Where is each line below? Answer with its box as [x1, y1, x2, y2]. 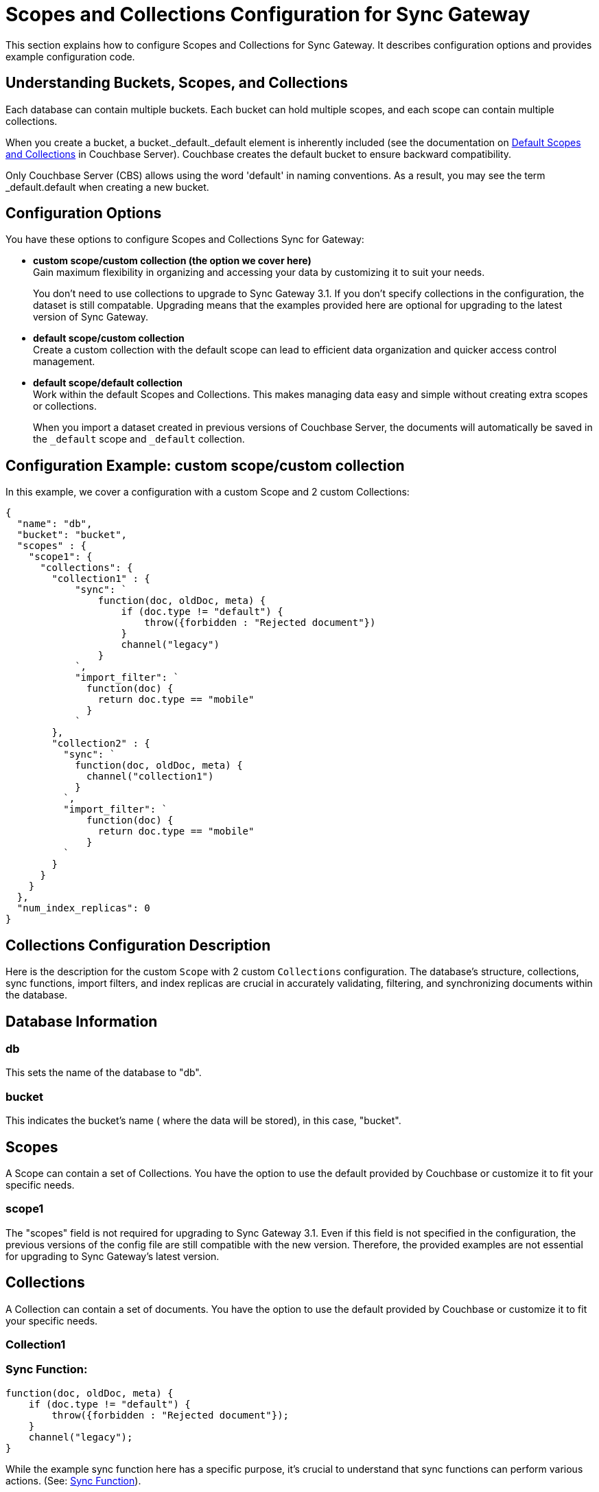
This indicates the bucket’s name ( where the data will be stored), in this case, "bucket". [5, 1115, 401, 1127]
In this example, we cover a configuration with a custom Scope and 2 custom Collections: [5, 486, 410, 498]
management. [33, 355, 95, 368]
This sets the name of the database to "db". [5, 1066, 202, 1079]
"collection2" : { [51, 738, 150, 749]
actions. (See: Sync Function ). [5, 1474, 141, 1487]
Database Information [5, 1012, 158, 1030]
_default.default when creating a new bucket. [5, 180, 209, 193]
